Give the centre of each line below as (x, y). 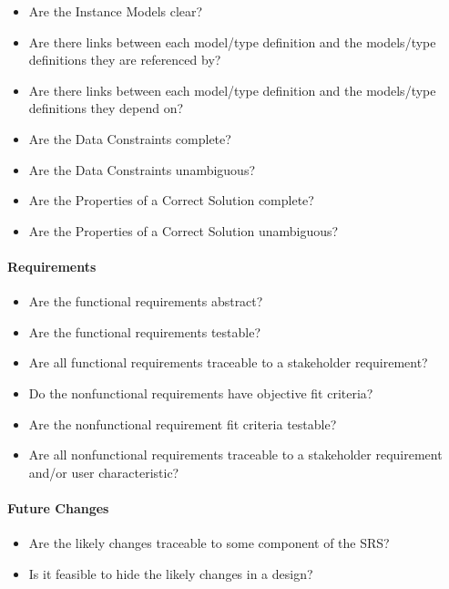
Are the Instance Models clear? (116, 11)
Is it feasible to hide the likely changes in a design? (171, 573)
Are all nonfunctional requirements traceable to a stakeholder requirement (235, 455)
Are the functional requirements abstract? (146, 301)
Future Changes (58, 507)
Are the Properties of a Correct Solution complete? (171, 200)
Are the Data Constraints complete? (130, 138)
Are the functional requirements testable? (145, 331)
